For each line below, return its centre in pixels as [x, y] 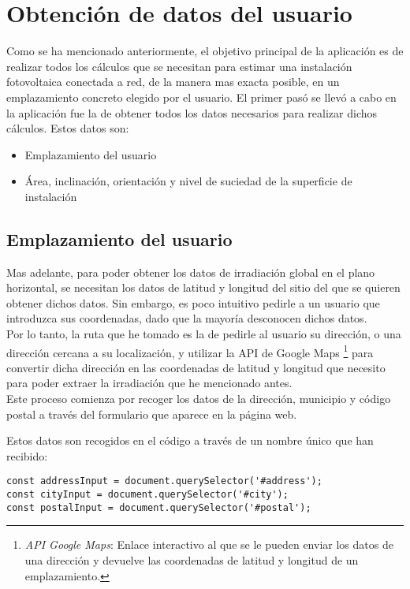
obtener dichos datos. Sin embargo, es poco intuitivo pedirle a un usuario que [193, 302]
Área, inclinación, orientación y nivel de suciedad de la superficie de [188, 181]
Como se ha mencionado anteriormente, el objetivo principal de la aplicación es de [205, 51]
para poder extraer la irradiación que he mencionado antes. [149, 383]
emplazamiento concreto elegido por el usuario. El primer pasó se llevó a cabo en [201, 97]
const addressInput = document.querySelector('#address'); [164, 481]
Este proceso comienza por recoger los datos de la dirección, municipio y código [199, 399]
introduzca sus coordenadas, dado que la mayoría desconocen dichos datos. [187, 318]
